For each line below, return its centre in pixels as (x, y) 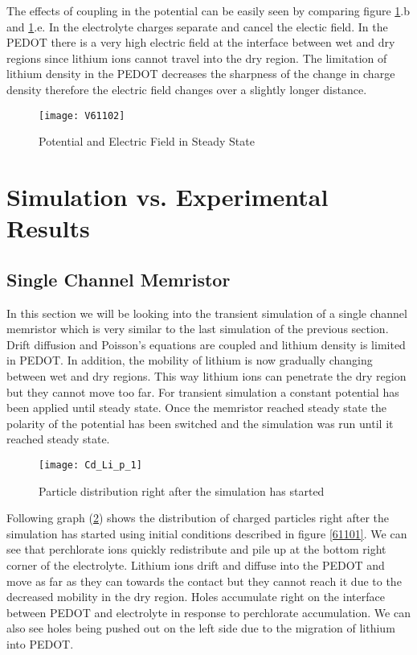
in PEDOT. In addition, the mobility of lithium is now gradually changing (190, 360)
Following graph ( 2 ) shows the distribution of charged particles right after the (198, 518)
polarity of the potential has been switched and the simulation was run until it (200, 423)
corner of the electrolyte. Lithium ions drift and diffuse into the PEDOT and (196, 564)
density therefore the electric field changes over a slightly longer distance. (187, 89)
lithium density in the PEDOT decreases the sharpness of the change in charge (201, 74)
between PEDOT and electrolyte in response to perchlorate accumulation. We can (208, 612)
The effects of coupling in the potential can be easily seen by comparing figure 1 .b (208, 10)
